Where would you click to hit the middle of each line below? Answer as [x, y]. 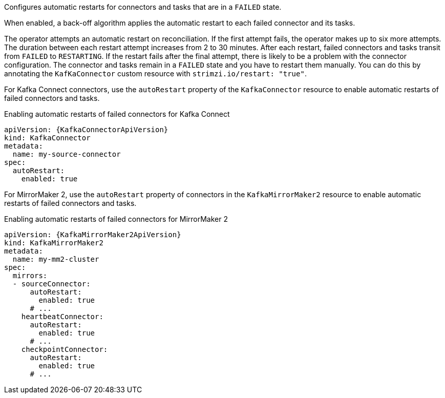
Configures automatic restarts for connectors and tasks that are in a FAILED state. [143, 7]
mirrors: [30, 276]
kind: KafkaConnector [47, 138]
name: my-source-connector [67, 154]
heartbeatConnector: [62, 317]
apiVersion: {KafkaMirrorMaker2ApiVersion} [93, 235]
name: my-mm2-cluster [56, 259]
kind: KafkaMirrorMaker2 [54, 243]
